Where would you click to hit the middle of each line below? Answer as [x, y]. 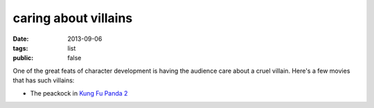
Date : [21, 39]
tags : [20, 48]
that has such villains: [44, 80]
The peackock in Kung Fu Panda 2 [79, 93]
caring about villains [73, 18]
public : [23, 58]
